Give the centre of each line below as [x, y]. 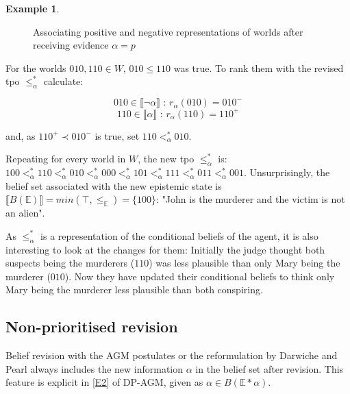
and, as [21, 135]
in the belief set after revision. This [270, 368]
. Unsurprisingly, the [287, 172]
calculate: [63, 81]
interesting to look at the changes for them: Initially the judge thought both [165, 249]
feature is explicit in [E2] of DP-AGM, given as [104, 382]
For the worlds [36, 67]
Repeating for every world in [66, 159]
